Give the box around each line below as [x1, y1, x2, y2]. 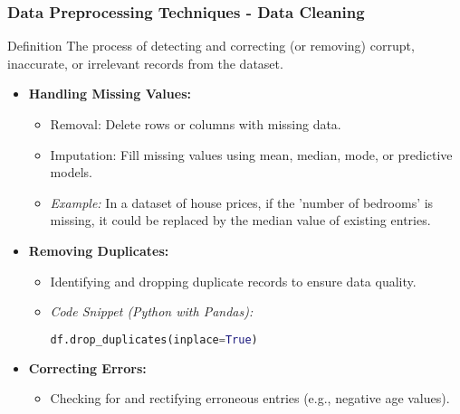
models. [50, 163, 92, 182]
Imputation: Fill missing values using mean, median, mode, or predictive [50, 145, 453, 164]
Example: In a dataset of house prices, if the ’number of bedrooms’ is [50, 193, 434, 212]
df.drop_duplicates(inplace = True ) [50, 333, 258, 346]
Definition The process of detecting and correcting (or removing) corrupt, [7, 36, 415, 55]
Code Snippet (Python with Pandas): [50, 302, 254, 321]
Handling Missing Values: [28, 84, 191, 103]
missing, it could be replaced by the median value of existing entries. [50, 211, 431, 230]
